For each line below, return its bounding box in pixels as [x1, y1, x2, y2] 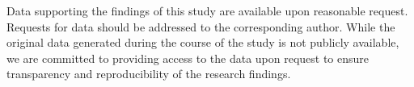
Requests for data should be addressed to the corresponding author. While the [6, 18, 395, 35]
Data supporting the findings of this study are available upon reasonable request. [6, 2, 408, 19]
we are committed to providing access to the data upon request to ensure [6, 49, 370, 66]
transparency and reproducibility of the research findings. [6, 65, 291, 82]
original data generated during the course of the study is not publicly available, [6, 34, 399, 51]
